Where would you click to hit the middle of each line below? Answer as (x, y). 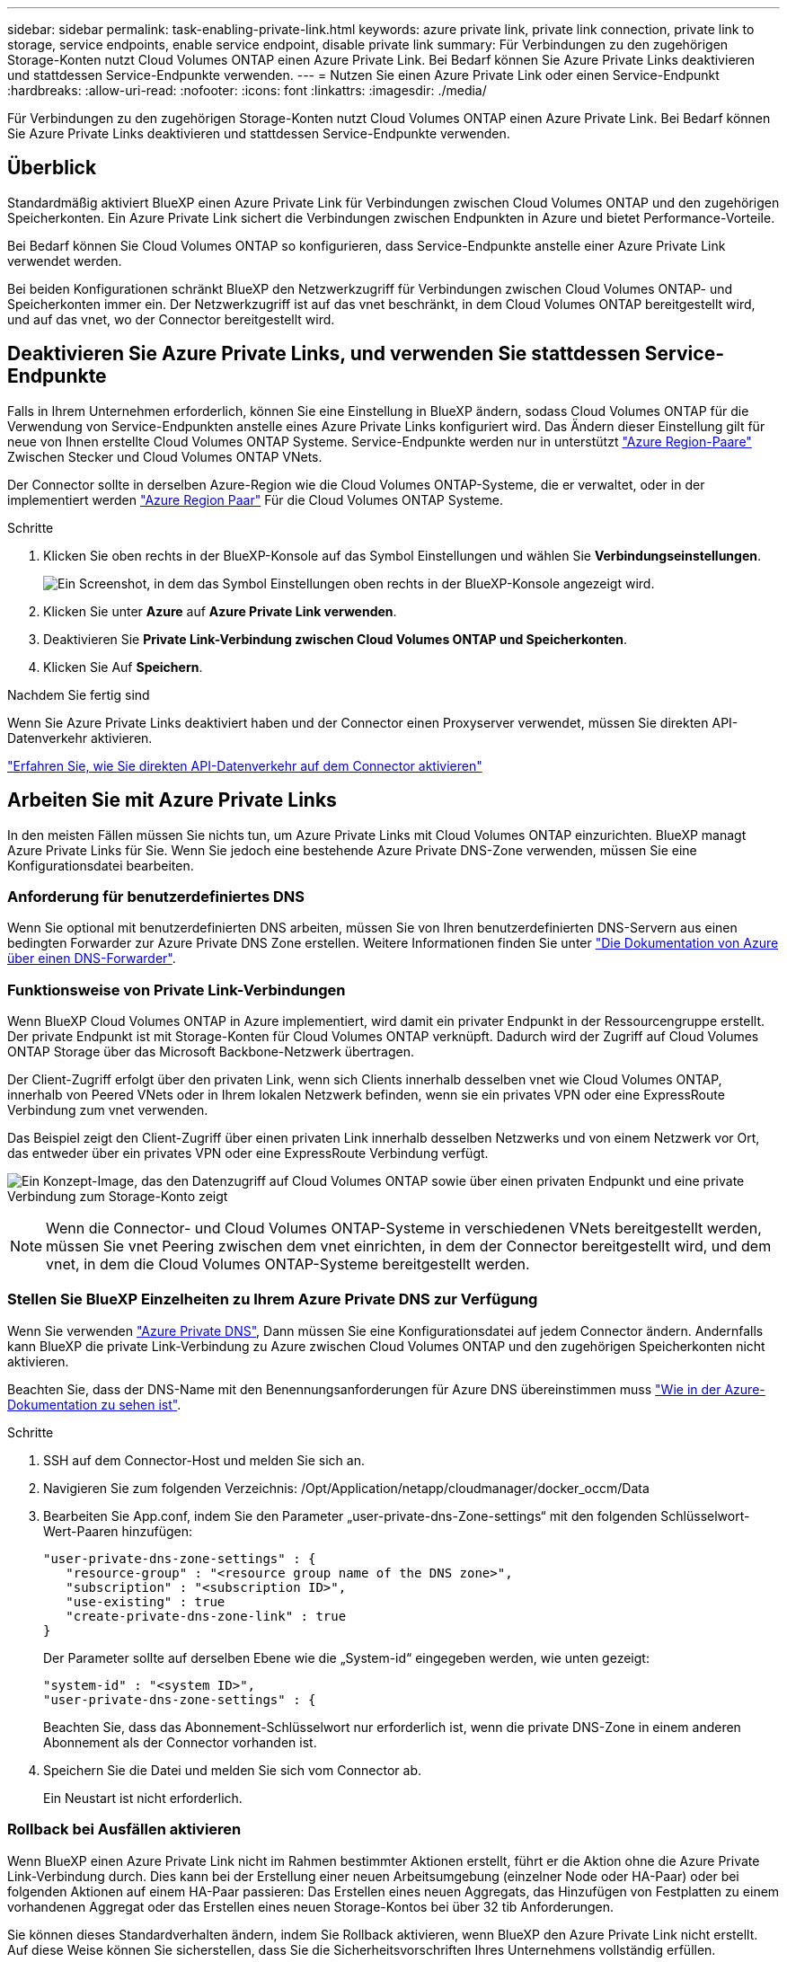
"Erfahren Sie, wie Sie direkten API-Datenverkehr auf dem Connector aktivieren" (245, 765)
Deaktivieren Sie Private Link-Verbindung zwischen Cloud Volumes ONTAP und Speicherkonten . (336, 639)
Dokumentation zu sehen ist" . (94, 1404)
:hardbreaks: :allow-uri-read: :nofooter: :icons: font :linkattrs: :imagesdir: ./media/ (247, 90)
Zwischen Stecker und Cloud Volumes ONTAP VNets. (165, 456)
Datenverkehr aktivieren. (80, 738)
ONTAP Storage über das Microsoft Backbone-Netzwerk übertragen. (211, 1052)
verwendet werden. (65, 261)
